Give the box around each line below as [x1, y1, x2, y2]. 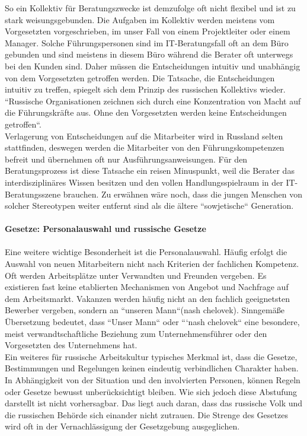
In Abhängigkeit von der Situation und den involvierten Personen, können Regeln [5, 374, 300, 386]
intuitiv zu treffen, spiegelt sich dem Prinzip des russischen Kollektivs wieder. [5, 83, 286, 96]
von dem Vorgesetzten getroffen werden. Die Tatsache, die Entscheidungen [5, 71, 275, 84]
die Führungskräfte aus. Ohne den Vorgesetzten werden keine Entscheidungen [5, 106, 287, 119]
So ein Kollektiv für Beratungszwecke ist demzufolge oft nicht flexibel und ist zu [5, 2, 296, 14]
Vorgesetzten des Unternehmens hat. [5, 339, 137, 351]
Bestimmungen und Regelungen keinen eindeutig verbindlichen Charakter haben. [5, 362, 299, 374]
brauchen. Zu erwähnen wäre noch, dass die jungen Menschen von [63, 187, 302, 200]
